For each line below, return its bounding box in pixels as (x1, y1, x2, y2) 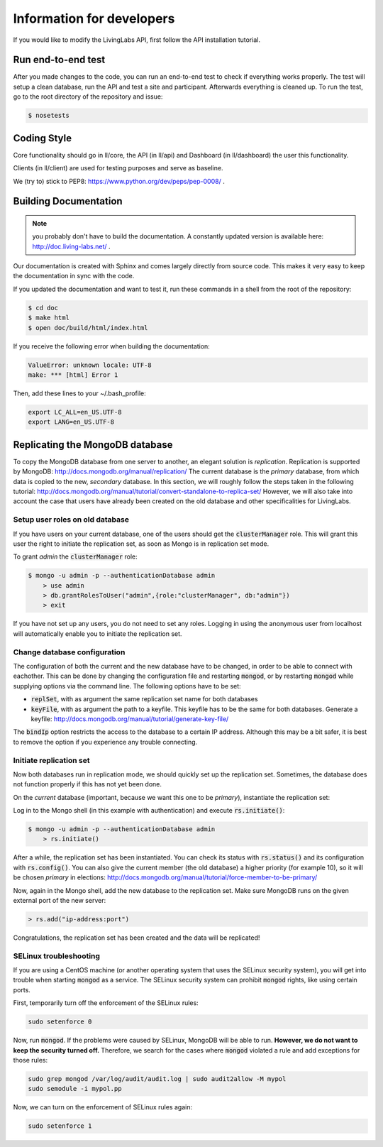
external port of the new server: (13, 896, 106, 904)
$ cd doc (28, 304, 59, 312)
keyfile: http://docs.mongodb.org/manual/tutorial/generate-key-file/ (30, 714, 229, 723)
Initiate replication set (13, 755, 90, 765)
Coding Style (13, 132, 72, 144)
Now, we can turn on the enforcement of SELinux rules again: (13, 1103, 193, 1112)
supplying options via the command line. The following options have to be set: (13, 681, 241, 690)
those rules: (13, 1056, 48, 1064)
